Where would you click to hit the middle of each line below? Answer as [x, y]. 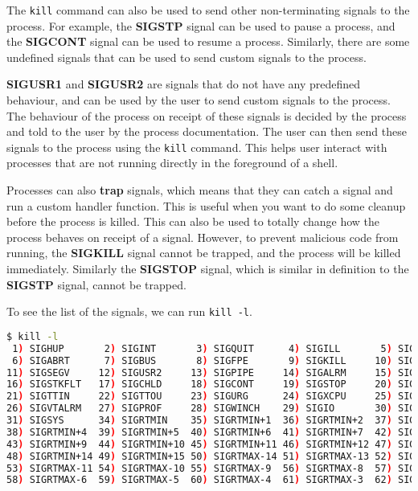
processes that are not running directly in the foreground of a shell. [172, 163]
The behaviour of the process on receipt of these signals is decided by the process [207, 115]
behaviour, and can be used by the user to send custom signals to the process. [199, 100]
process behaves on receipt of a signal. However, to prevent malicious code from [203, 237]
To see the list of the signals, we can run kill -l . [129, 311]
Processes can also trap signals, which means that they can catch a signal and [200, 190]
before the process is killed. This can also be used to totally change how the [193, 221]
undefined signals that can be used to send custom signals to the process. [186, 57]
